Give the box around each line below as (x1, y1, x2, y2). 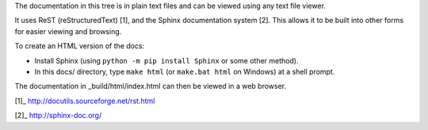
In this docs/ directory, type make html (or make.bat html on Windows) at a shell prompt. (34, 67, 335, 76)
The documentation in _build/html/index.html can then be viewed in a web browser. (14, 82, 287, 91)
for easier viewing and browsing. (14, 26, 122, 36)
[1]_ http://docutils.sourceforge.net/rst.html (14, 96, 155, 105)
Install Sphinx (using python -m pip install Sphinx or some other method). (34, 55, 299, 65)
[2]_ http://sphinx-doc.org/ (14, 111, 102, 120)
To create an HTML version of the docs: (14, 41, 145, 51)
